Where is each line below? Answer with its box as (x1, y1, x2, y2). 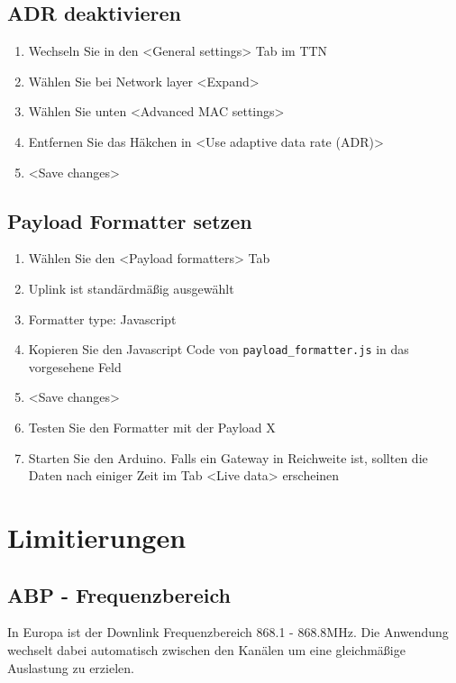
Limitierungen (7, 518, 187, 555)
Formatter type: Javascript (28, 309, 177, 328)
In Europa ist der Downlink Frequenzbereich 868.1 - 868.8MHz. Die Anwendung (7, 623, 449, 642)
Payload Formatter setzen (7, 206, 252, 234)
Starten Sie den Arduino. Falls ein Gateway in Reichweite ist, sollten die (28, 448, 428, 467)
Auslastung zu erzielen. (7, 658, 134, 677)
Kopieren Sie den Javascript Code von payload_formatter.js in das (28, 340, 409, 359)
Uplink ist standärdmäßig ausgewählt (28, 278, 234, 297)
